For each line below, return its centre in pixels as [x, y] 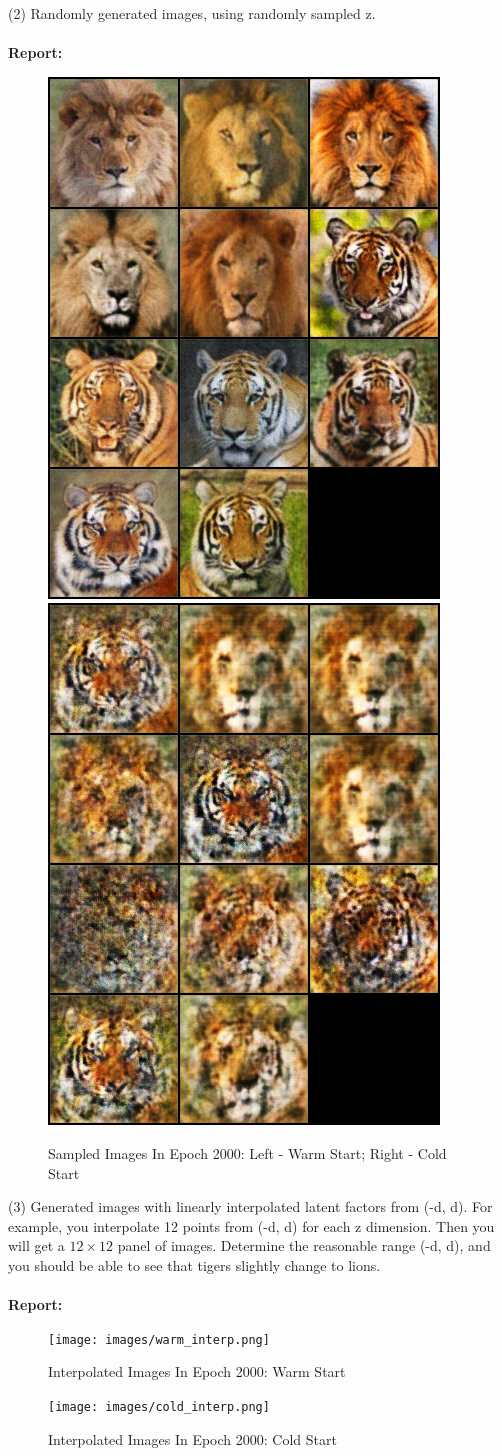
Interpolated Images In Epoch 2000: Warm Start [197, 1371]
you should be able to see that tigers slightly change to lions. [194, 1264]
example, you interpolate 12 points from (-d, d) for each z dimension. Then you [251, 1225]
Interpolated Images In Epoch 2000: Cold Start [192, 1438]
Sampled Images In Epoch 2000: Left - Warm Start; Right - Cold [247, 1152]
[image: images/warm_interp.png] [159, 1339]
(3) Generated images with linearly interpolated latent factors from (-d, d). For [250, 1206]
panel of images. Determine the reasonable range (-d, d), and [304, 1245]
